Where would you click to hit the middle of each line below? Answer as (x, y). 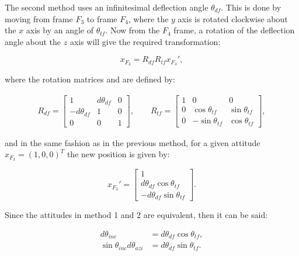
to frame (102, 18)
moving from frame (39, 18)
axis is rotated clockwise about (233, 18)
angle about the (33, 41)
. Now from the (133, 30)
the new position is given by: (118, 154)
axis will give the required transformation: (145, 41)
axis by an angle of (60, 30)
